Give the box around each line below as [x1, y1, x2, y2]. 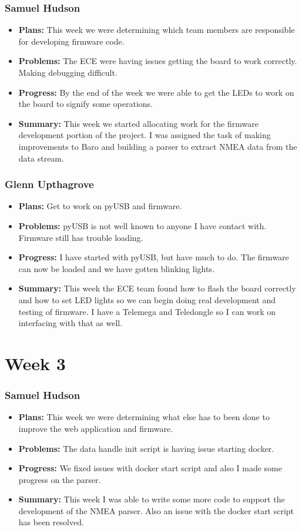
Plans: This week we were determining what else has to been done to [18, 411, 270, 423]
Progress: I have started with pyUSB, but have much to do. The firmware [18, 251, 289, 263]
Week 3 [5, 351, 66, 375]
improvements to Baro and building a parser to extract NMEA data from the [18, 140, 297, 152]
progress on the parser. [18, 473, 101, 485]
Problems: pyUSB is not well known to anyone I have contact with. [18, 219, 267, 232]
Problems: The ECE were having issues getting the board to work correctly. [18, 55, 297, 67]
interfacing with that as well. [18, 317, 123, 329]
